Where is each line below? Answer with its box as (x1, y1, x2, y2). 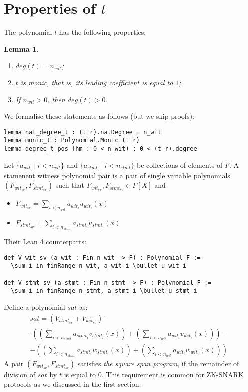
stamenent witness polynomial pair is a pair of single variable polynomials (4, 170, 230, 180)
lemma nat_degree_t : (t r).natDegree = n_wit (4, 128, 161, 136)
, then (47, 94, 65, 104)
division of (4, 369, 36, 379)
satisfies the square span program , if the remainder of (77, 358, 239, 368)
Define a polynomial (4, 302, 65, 312)
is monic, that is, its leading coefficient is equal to (20, 77, 173, 87)
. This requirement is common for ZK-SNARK (101, 369, 244, 379)
